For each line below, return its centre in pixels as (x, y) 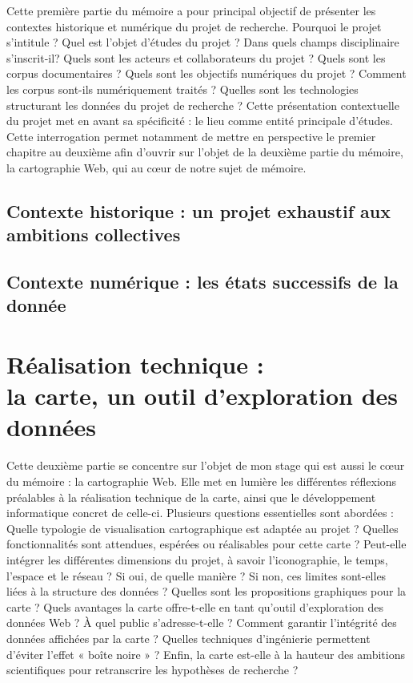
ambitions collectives (94, 234)
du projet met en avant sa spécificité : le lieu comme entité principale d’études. (200, 121)
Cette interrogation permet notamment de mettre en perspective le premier (191, 136)
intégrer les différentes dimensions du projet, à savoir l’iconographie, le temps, (197, 559)
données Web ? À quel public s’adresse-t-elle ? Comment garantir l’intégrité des (202, 622)
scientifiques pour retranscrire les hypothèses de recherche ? (152, 670)
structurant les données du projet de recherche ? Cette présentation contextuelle (203, 105)
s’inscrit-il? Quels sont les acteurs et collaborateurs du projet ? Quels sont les (196, 57)
